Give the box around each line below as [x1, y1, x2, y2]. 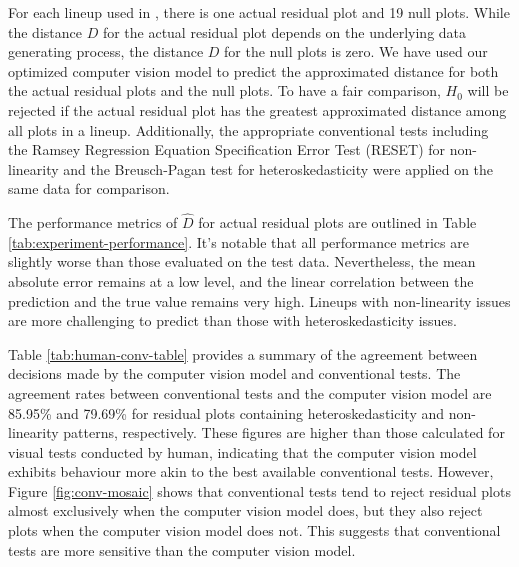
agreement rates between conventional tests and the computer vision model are [8, 382, 492, 403]
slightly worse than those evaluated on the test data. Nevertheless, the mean [8, 251, 476, 272]
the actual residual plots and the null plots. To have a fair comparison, [8, 80, 441, 101]
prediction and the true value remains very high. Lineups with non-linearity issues [8, 290, 511, 311]
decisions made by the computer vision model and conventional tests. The [8, 363, 461, 384]
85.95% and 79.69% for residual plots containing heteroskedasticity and [8, 402, 445, 423]
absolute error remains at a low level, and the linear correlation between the [8, 270, 474, 291]
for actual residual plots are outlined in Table [198, 212, 477, 233]
